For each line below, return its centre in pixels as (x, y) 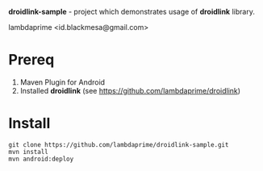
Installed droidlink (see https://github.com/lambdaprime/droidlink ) (130, 90)
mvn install (28, 152)
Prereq (31, 60)
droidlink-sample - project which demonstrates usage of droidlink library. (132, 12)
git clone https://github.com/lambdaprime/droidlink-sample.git (119, 144)
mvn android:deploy (41, 159)
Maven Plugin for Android (63, 82)
